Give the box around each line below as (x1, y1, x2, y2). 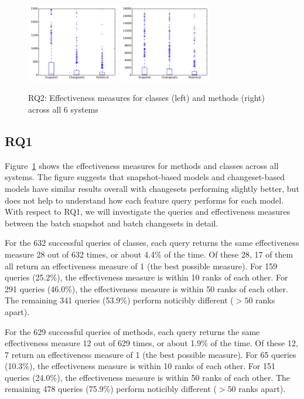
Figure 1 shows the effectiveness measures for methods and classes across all (5, 159, 279, 171)
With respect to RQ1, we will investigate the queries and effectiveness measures (5, 205, 291, 218)
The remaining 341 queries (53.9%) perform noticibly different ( (5, 294, 234, 306)
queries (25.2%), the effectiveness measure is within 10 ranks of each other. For (5, 271, 288, 283)
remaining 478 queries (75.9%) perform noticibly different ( (5, 383, 217, 395)
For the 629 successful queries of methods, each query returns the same (5, 325, 260, 337)
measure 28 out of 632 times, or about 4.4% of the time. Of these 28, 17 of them (5, 248, 293, 260)
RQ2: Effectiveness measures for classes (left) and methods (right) (28, 92, 265, 104)
